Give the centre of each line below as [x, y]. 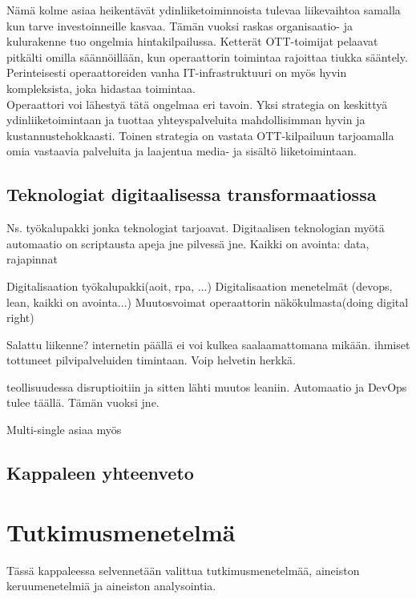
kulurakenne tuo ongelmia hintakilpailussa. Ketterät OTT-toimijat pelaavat [192, 41]
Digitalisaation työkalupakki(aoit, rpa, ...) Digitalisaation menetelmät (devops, [200, 285]
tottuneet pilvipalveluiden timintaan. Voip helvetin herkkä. [151, 360]
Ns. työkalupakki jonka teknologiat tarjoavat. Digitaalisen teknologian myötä [196, 228]
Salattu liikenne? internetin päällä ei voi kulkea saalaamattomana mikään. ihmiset [208, 344]
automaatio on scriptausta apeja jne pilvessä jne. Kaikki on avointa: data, [188, 243]
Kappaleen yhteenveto [100, 473]
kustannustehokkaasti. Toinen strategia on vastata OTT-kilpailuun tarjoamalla [200, 135]
